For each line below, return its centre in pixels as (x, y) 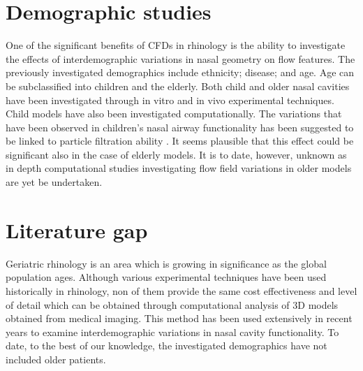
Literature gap (77, 230)
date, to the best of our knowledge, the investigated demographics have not (166, 345)
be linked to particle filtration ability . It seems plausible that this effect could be (180, 141)
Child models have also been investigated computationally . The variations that (174, 114)
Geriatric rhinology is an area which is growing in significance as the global (166, 263)
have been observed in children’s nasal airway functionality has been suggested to (180, 127)
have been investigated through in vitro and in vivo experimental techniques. (170, 100)
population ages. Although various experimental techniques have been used (166, 277)
